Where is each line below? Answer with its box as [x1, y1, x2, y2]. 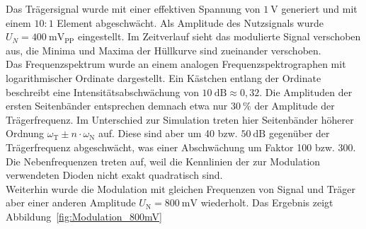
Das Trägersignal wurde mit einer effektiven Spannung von [6, 1, 261, 16]
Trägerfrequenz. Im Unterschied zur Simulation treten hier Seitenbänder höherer [6, 112, 354, 127]
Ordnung [6, 126, 45, 141]
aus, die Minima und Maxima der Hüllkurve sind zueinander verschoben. [6, 42, 321, 57]
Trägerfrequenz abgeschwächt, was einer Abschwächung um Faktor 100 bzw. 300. [6, 139, 356, 154]
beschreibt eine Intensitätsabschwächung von [6, 84, 199, 99]
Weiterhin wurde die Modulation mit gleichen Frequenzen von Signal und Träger [6, 181, 355, 196]
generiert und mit [281, 1, 358, 16]
